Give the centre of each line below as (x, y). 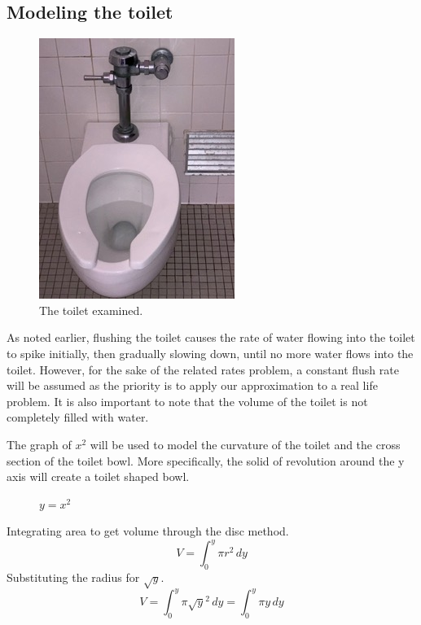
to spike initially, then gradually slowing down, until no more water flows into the (210, 353)
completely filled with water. (78, 417)
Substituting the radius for (73, 577)
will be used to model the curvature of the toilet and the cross (245, 444)
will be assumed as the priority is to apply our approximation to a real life (192, 385)
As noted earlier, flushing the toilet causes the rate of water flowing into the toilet (211, 337)
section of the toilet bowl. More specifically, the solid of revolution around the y (206, 460)
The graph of (39, 444)
